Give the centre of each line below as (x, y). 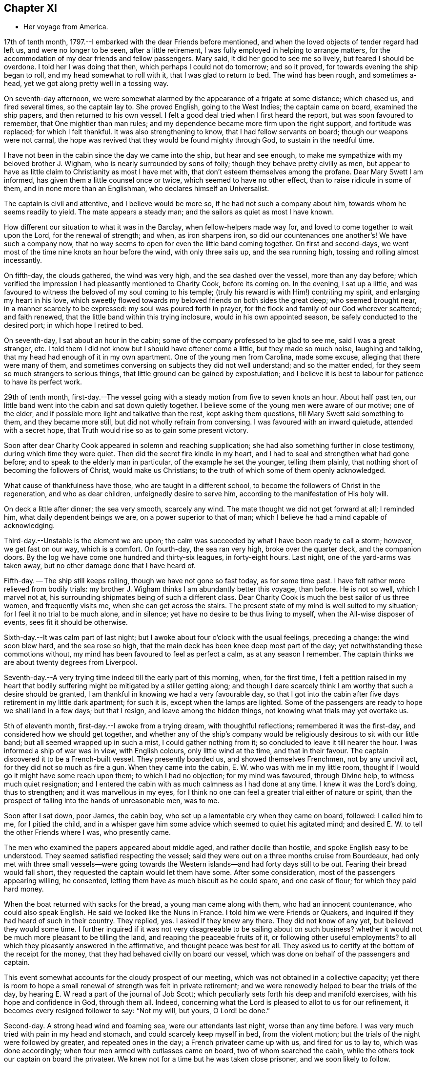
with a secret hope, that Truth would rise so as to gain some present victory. (126, 430)
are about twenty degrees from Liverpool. (71, 662)
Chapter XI (30, 8)
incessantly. (23, 260)
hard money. (24, 889)
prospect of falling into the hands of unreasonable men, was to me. (112, 801)
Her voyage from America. (66, 27)
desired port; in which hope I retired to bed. (74, 325)
